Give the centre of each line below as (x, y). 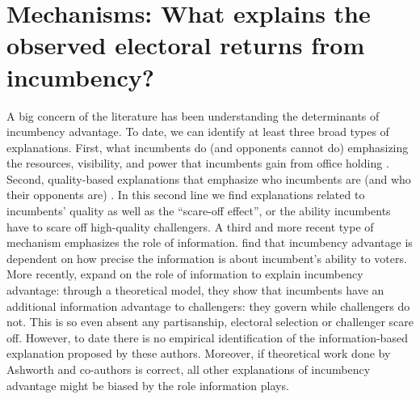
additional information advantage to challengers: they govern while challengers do (208, 306)
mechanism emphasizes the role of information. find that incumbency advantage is (210, 242)
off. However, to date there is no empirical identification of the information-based (207, 337)
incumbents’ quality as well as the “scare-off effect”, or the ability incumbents (199, 211)
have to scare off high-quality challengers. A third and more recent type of (190, 226)
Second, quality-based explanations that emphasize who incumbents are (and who (209, 178)
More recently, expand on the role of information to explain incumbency (185, 274)
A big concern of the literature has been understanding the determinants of (193, 115)
